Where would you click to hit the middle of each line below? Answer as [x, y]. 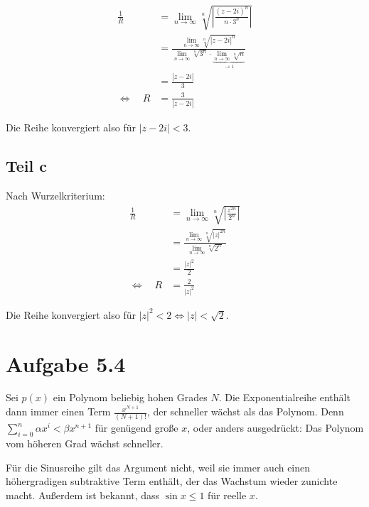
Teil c [27, 166]
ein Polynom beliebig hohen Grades [130, 397]
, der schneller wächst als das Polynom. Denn [245, 411]
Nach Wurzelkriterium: [55, 195]
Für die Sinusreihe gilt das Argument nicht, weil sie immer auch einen [158, 467]
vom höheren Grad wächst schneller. [85, 443]
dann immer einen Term [58, 411]
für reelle [227, 495]
